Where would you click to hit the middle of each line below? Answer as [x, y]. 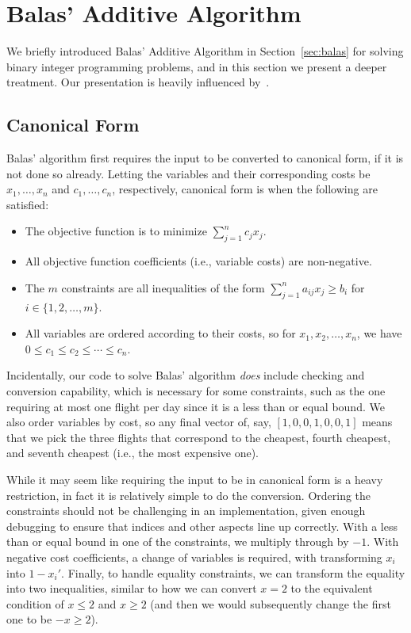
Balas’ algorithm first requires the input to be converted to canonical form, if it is [205, 158]
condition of [35, 603]
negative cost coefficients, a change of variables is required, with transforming [194, 557]
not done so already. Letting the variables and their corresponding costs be [188, 173]
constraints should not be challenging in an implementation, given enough [186, 511]
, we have [379, 333]
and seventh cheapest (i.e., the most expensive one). [133, 453]
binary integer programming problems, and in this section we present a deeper [197, 66]
